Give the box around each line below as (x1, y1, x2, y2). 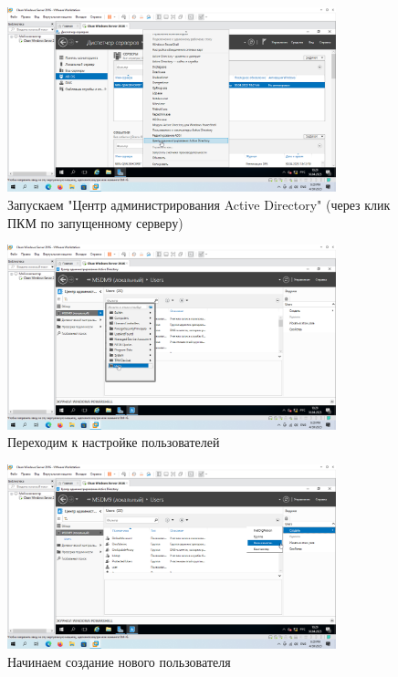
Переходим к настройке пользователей (7, 432, 220, 452)
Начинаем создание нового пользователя (7, 651, 231, 671)
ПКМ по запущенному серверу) (7, 213, 183, 232)
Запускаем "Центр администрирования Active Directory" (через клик (7, 194, 391, 214)
